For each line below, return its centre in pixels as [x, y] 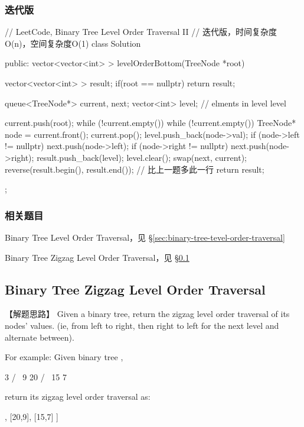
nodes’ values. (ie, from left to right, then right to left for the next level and [142, 325]
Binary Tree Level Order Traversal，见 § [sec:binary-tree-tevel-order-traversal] [145, 237]
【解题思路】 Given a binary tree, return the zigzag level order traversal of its [147, 314]
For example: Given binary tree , [64, 357]
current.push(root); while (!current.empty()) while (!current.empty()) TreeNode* [151, 123]
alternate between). [40, 337]
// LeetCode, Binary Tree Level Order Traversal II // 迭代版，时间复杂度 [141, 32]
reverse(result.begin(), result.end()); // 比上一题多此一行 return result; [135, 169]
